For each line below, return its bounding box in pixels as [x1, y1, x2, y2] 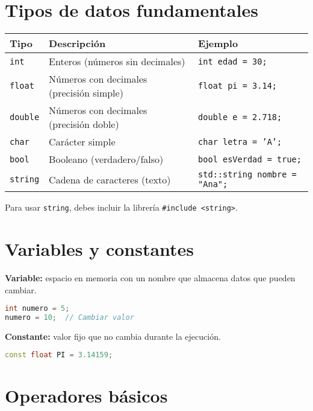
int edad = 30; [198, 56, 267, 66]
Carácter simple [49, 135, 116, 149]
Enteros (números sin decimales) [49, 54, 185, 69]
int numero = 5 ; [5, 304, 70, 313]
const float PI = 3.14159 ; [5, 351, 113, 360]
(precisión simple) [49, 86, 123, 100]
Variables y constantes [5, 236, 194, 261]
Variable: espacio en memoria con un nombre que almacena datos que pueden [5, 271, 296, 284]
